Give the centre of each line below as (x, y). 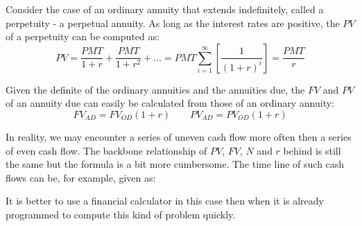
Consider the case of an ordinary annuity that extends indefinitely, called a (165, 9)
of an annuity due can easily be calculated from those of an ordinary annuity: (170, 103)
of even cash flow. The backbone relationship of (106, 150)
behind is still (312, 150)
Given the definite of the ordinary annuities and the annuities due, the (155, 89)
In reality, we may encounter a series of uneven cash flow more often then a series (179, 136)
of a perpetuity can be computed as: (83, 36)
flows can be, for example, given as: (81, 177)
